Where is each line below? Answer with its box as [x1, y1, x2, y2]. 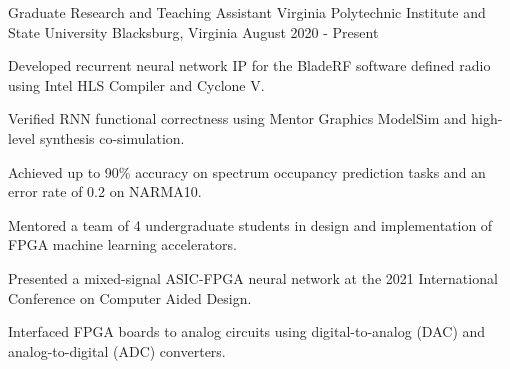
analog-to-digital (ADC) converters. [8, 340, 226, 361]
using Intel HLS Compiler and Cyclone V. [8, 74, 265, 95]
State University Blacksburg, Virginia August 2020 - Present [8, 21, 379, 42]
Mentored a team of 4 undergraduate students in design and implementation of [8, 214, 493, 235]
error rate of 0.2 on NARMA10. [8, 181, 202, 202]
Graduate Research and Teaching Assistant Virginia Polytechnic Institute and [8, 2, 486, 22]
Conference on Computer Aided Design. [8, 287, 252, 308]
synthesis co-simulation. [39, 127, 185, 148]
